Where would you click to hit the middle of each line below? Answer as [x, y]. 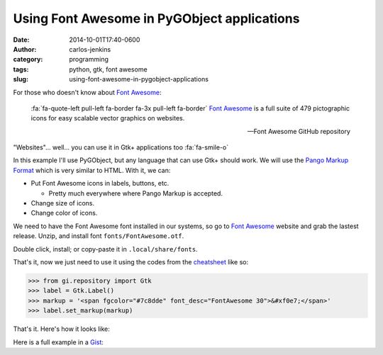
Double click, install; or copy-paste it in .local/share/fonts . [105, 249]
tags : [21, 69]
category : [28, 60]
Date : [21, 40]
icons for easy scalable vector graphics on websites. [108, 118]
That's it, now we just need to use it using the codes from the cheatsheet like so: [131, 261]
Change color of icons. [64, 213]
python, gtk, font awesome [109, 69]
